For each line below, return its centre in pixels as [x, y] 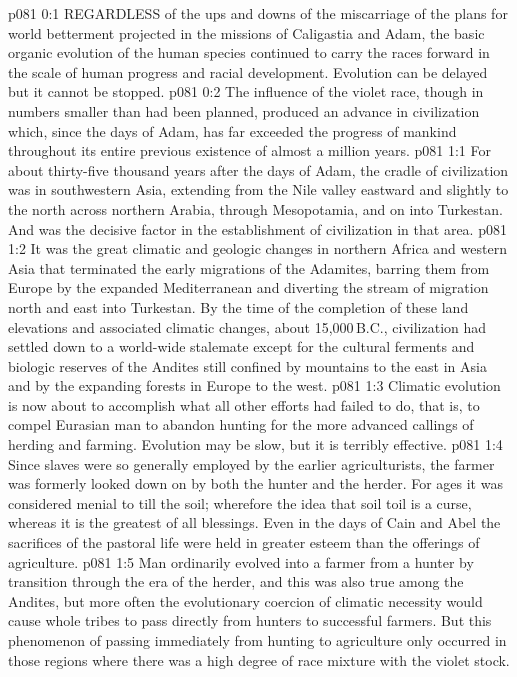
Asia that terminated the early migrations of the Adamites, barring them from [249, 267]
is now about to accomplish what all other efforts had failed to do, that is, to [244, 404]
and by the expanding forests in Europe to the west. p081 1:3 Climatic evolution [254, 385]
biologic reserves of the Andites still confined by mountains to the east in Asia [247, 365]
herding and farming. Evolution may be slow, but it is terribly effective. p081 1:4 [255, 444]
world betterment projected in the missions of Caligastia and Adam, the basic [246, 32]
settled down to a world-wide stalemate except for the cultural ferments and [241, 346]
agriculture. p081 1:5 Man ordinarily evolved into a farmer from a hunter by [241, 561]
